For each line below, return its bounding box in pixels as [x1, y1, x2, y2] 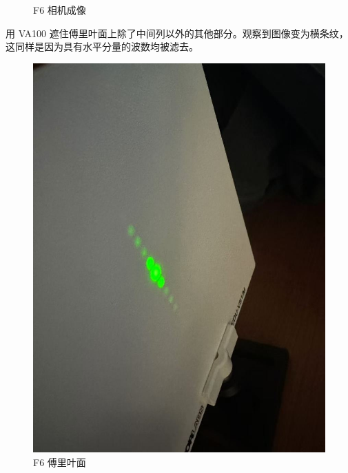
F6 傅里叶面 [33, 454, 86, 469]
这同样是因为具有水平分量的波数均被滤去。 [6, 39, 198, 54]
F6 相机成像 [33, 3, 86, 17]
